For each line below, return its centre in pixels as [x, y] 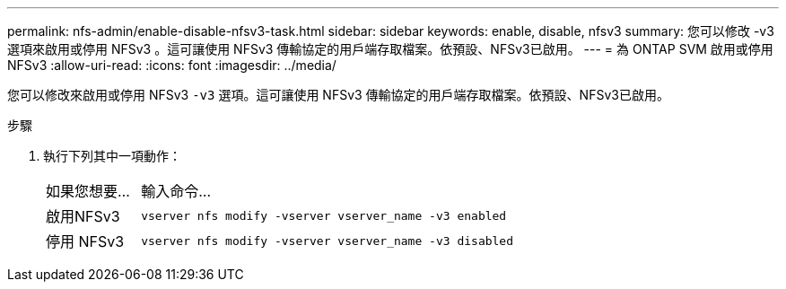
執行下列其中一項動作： [112, 156]
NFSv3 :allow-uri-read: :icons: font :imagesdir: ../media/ [172, 65]
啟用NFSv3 [83, 216]
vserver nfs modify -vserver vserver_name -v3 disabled [327, 241]
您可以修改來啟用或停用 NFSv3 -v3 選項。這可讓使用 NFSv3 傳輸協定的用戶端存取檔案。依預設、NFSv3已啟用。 [338, 95]
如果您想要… [88, 191]
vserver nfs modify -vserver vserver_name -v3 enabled [324, 215]
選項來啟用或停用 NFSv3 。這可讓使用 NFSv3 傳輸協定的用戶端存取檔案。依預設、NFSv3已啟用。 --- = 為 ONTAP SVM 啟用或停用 [390, 49]
